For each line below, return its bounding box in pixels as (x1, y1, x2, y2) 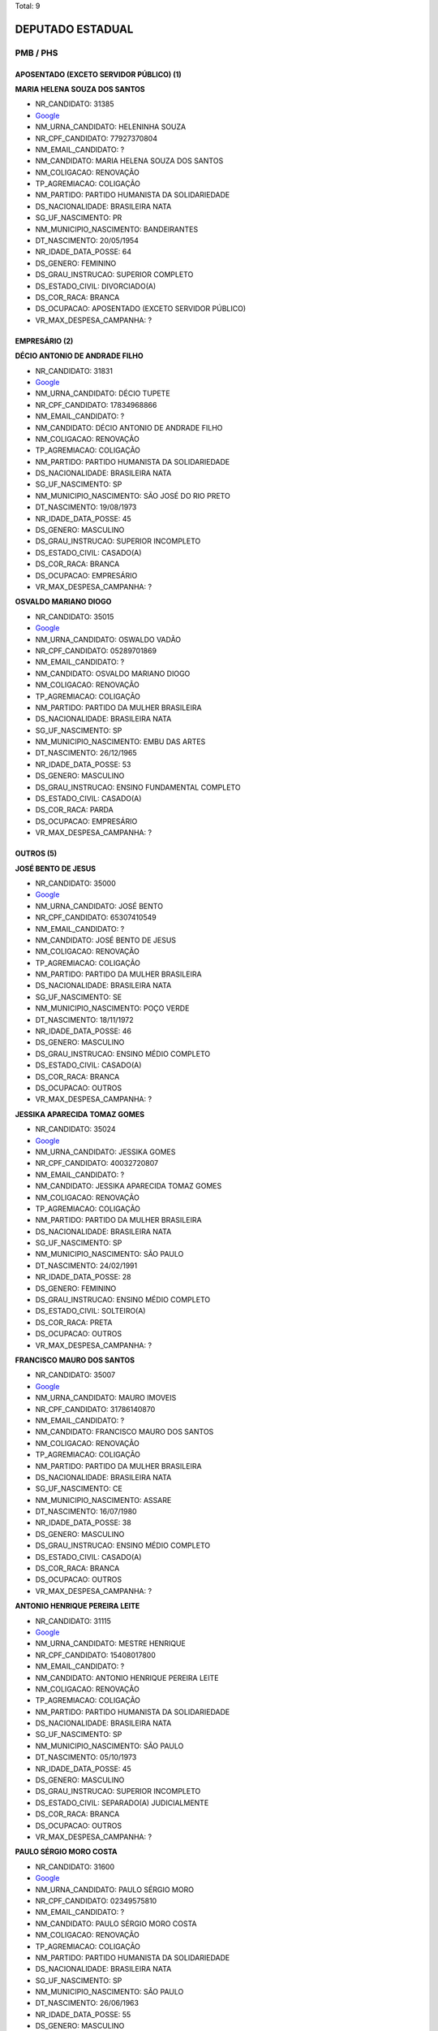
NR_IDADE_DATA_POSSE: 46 (35, 1026, 132, 1036)
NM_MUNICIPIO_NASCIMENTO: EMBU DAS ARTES (35, 737, 206, 747)
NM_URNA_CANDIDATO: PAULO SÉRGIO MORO (35, 1885, 195, 1895)
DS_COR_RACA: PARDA (35, 805, 114, 815)
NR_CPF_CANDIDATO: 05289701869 (35, 646, 157, 656)
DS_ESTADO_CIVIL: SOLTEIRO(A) (35, 1306, 146, 1316)
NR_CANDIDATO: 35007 (35, 1370, 116, 1380)
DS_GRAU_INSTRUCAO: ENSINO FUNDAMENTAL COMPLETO (35, 782, 241, 792)
